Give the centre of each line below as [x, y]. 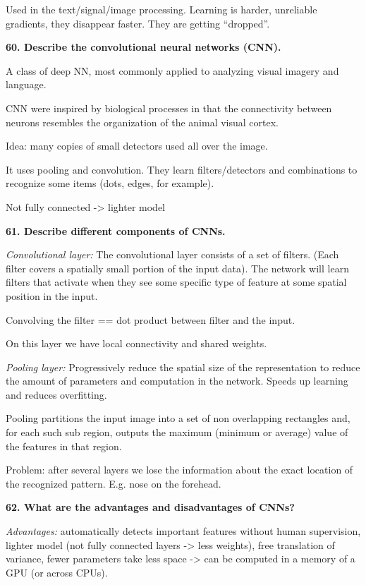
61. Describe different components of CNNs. [116, 230]
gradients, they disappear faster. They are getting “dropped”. [138, 23]
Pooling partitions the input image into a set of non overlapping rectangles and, [178, 418]
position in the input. [52, 295]
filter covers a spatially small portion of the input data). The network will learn [177, 268]
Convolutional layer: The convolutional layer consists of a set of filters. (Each [172, 254]
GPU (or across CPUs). [57, 572]
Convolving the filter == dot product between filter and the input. [151, 319]
